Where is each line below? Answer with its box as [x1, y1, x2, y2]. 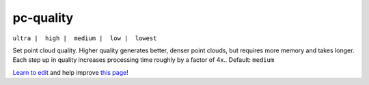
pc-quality [12, 10, 74, 25]
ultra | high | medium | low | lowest [12, 34, 157, 42]
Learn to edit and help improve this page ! [12, 68, 129, 76]
